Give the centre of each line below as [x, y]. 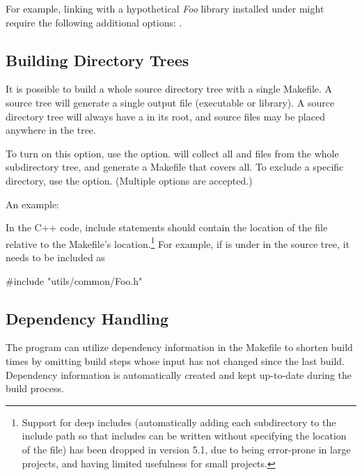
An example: [32, 204]
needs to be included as [55, 257]
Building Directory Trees [97, 60]
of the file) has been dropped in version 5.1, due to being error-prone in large [186, 449]
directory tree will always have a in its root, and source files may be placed [165, 116]
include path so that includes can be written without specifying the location [184, 436]
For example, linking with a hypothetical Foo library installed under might [165, 8]
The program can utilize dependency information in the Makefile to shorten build [179, 347]
